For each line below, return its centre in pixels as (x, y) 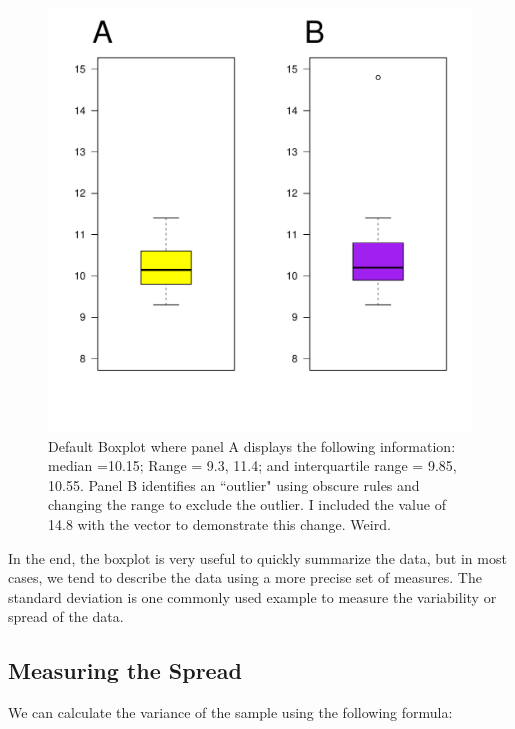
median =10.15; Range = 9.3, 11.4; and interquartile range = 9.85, (252, 465)
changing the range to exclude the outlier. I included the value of (247, 504)
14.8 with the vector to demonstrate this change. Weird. (219, 523)
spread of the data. (66, 616)
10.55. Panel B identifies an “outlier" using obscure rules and (234, 484)
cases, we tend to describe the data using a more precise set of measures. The (245, 577)
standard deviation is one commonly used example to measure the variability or (252, 596)
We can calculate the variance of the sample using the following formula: (230, 712)
